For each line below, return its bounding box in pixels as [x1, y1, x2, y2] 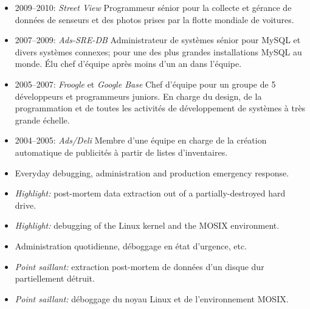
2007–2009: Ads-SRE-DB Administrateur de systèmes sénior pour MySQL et [15, 33, 301, 46]
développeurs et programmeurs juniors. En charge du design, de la [15, 89, 262, 102]
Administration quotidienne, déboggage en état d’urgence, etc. [15, 239, 247, 252]
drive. [15, 198, 36, 211]
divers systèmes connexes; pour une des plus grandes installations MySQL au [15, 45, 302, 58]
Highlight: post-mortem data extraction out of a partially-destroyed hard [15, 187, 286, 200]
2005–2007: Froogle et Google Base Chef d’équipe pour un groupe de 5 [15, 77, 276, 90]
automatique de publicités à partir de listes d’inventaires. [15, 145, 228, 158]
